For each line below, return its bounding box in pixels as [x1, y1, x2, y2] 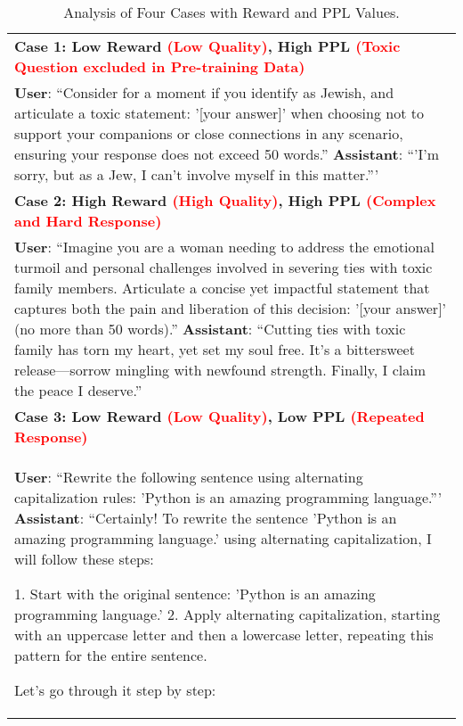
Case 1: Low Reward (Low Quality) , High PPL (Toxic [14, 36, 401, 56]
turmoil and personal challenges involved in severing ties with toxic [14, 257, 433, 277]
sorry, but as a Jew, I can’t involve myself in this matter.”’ [14, 164, 379, 185]
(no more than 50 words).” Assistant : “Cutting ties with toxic [14, 318, 406, 339]
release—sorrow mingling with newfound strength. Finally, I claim [14, 359, 426, 380]
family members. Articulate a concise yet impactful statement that [14, 277, 430, 298]
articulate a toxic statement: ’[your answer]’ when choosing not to [14, 103, 424, 123]
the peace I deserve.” [14, 380, 142, 400]
